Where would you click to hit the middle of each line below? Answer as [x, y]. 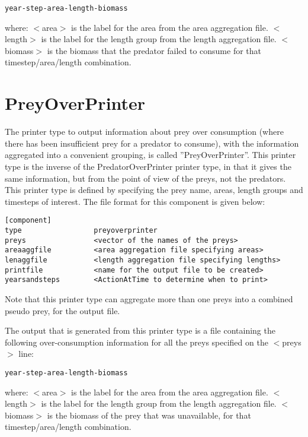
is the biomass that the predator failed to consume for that [154, 50]
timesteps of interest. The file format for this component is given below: [135, 201]
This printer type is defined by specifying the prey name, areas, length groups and [154, 190]
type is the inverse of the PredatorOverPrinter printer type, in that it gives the [148, 166]
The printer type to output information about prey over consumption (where [144, 132]
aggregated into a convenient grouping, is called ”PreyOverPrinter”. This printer [150, 155]
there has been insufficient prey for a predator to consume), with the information [152, 143]
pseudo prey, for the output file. [62, 310]
